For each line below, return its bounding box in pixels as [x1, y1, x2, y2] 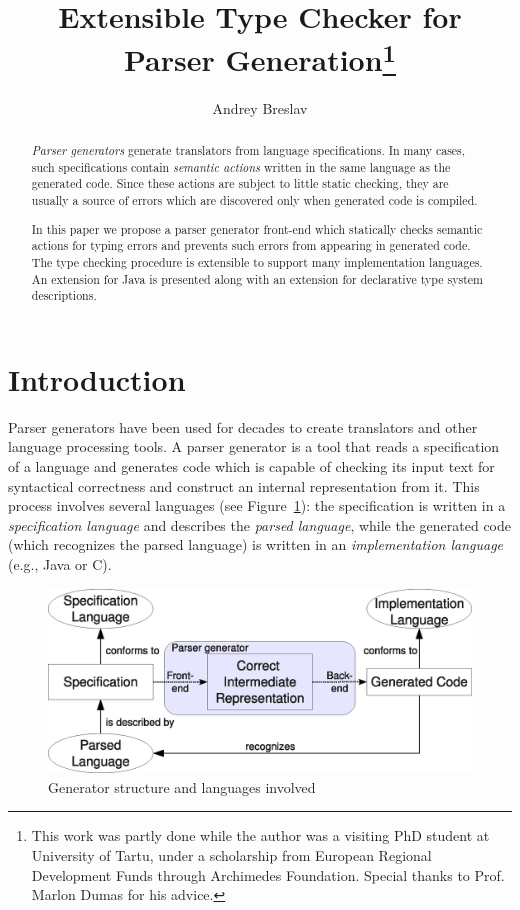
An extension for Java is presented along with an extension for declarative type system [31, 270, 483, 287]
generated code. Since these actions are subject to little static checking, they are [31, 175, 449, 192]
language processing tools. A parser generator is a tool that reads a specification [8, 436, 500, 457]
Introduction [8, 358, 186, 399]
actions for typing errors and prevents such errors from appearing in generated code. [31, 237, 471, 254]
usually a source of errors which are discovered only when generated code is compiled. [31, 192, 478, 208]
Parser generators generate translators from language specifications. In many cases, [31, 142, 466, 159]
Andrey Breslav [212, 97, 308, 118]
